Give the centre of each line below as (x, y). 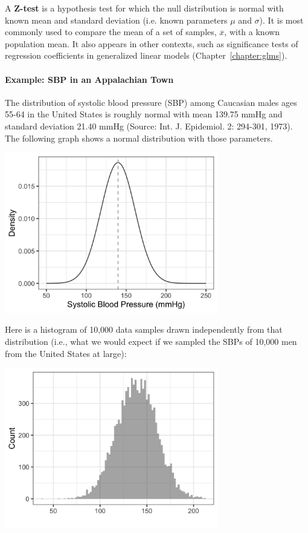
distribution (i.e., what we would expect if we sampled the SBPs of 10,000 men (151, 341)
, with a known (252, 32)
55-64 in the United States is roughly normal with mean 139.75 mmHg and (144, 114)
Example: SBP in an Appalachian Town (89, 79)
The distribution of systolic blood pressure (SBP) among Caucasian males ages (151, 102)
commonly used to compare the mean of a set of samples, (111, 32)
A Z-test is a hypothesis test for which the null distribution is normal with (144, 8)
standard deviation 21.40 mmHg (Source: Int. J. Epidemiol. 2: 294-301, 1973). (149, 126)
